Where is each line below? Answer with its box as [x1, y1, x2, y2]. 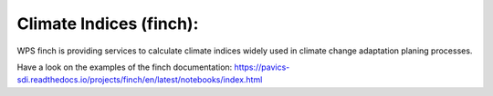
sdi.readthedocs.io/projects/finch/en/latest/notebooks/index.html [16, 74, 263, 85]
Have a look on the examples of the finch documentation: [16, 62, 233, 72]
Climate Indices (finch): [16, 14, 199, 34]
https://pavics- [234, 62, 290, 72]
